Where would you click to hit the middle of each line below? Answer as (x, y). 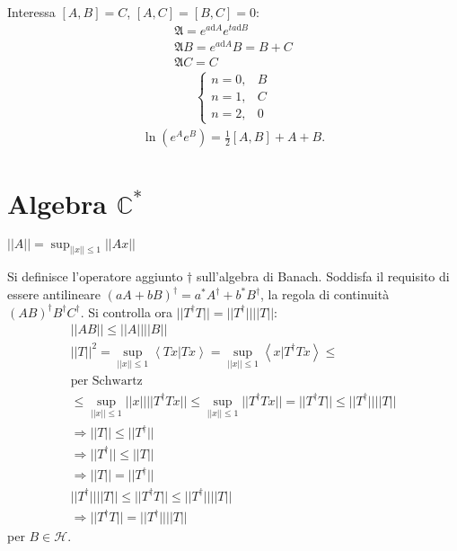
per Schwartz (106, 382)
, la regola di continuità (325, 294)
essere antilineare (54, 294)
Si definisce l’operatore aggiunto (95, 276)
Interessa (31, 12)
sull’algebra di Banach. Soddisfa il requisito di (323, 276)
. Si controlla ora (127, 311)
